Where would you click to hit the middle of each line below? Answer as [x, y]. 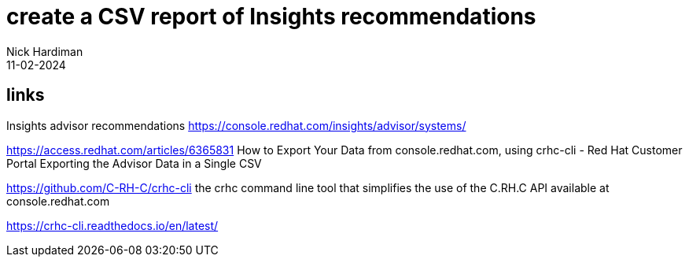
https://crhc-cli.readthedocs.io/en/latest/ [112, 225]
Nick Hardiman [45, 51]
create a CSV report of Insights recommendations [271, 17]
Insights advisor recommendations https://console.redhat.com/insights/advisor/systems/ [236, 125]
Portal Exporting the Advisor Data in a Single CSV [134, 163]
